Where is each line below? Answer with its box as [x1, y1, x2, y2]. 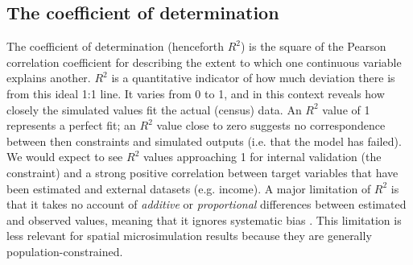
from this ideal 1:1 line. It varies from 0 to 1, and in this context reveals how [6, 85, 385, 101]
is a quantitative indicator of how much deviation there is [111, 69, 395, 86]
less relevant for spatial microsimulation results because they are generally [6, 227, 372, 244]
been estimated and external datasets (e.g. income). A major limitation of [6, 180, 371, 197]
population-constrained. [6, 242, 123, 259]
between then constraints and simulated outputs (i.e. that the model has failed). [6, 132, 402, 149]
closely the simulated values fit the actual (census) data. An [6, 101, 302, 118]
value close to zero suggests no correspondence [156, 117, 386, 134]
